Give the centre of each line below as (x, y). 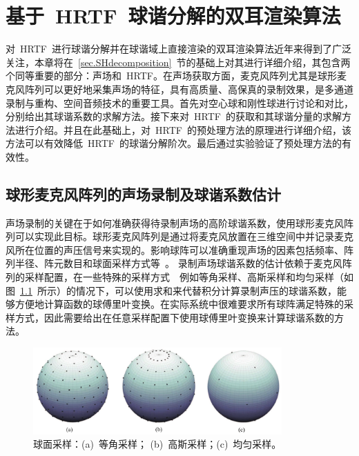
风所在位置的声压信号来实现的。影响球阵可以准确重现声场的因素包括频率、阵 (179, 249)
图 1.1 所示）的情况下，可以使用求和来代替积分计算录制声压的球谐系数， (171, 290)
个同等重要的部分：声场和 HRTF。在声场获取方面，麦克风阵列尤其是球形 (171, 76)
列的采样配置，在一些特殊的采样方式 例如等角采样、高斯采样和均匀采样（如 (179, 277)
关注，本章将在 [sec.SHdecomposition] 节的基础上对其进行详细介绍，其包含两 (178, 62)
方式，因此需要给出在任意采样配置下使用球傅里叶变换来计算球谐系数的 (174, 317)
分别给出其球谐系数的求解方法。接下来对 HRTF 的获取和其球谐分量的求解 (174, 116)
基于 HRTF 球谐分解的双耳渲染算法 (173, 16)
